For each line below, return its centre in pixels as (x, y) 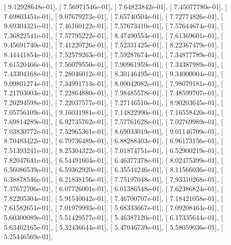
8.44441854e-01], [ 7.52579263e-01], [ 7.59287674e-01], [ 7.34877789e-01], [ (114, 54)
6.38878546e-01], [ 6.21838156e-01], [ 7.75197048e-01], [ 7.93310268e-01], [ (114, 179)
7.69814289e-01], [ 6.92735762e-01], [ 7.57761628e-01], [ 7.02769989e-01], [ (114, 122)
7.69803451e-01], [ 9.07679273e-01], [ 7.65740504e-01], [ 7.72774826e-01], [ (114, 16)
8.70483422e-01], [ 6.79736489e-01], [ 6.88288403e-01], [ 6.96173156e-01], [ (114, 141)
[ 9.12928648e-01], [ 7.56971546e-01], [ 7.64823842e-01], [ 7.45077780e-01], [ (115, 6)
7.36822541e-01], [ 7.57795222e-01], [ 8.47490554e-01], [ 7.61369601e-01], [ (114, 35)
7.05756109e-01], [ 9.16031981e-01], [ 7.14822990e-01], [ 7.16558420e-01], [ (114, 112)
